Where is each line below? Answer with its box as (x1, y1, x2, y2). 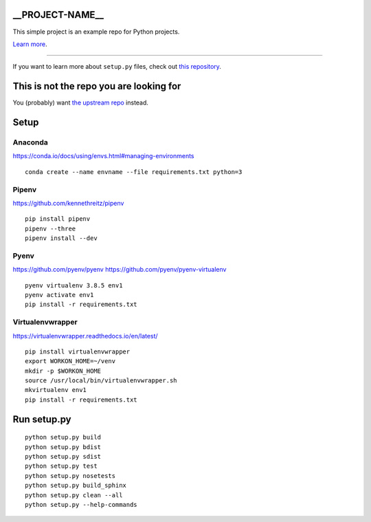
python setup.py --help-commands (25, 501, 137, 508)
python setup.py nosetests (25, 472, 116, 479)
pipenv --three (25, 224, 76, 232)
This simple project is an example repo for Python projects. (12, 28, 180, 36)
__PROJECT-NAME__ (12, 9, 104, 21)
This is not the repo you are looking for (12, 80, 181, 92)
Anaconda (12, 138, 48, 147)
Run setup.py (12, 413, 71, 425)
